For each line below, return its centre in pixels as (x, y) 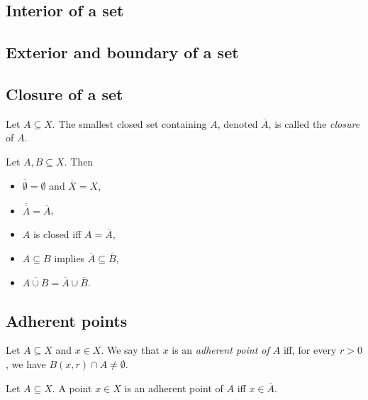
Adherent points (67, 320)
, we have (26, 363)
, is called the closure (314, 123)
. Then (79, 161)
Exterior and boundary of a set (122, 52)
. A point (72, 388)
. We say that (130, 350)
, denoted (238, 123)
